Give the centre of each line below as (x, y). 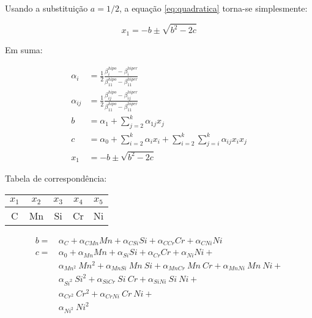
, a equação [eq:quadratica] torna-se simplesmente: (213, 8)
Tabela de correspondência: (56, 178)
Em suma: (24, 49)
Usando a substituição (46, 8)
